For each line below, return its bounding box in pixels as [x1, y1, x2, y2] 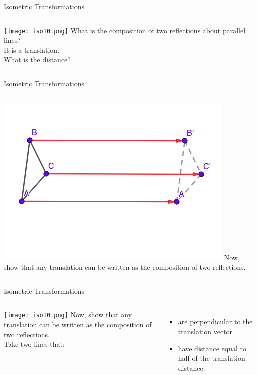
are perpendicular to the [178, 316, 253, 327]
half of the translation [178, 353, 245, 363]
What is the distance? [4, 54, 71, 65]
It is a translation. [4, 44, 60, 55]
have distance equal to [178, 343, 247, 353]
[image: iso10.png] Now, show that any [4, 309, 132, 320]
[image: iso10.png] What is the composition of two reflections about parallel [4, 25, 246, 35]
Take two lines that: [4, 339, 65, 349]
